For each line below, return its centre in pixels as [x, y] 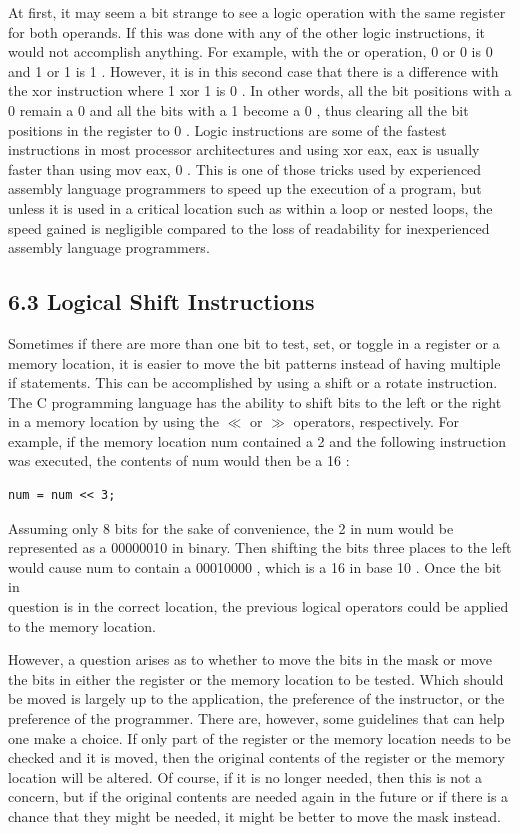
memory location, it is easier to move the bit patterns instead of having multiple [254, 362]
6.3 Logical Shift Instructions [161, 301]
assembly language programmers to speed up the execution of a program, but [245, 188]
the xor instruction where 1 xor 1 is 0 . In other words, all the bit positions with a [260, 90]
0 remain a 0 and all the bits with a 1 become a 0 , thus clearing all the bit [238, 109]
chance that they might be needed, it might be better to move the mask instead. [254, 815]
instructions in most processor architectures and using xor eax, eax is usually [244, 149]
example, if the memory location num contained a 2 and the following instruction [257, 440]
